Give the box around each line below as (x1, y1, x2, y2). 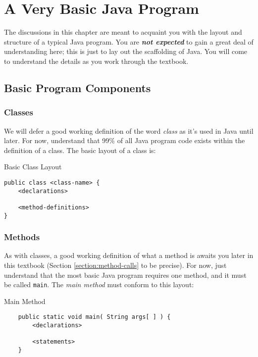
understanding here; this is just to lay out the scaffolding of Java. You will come (4, 46, 248, 56)
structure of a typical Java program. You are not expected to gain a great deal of (4, 36, 254, 47)
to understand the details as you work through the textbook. (4, 55, 189, 66)
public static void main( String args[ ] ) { (18, 313, 171, 321)
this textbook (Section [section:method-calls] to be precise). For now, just (4, 259, 227, 270)
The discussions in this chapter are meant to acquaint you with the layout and (4, 27, 242, 37)
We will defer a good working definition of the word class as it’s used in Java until (4, 125, 254, 136)
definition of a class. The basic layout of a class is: (4, 145, 156, 155)
